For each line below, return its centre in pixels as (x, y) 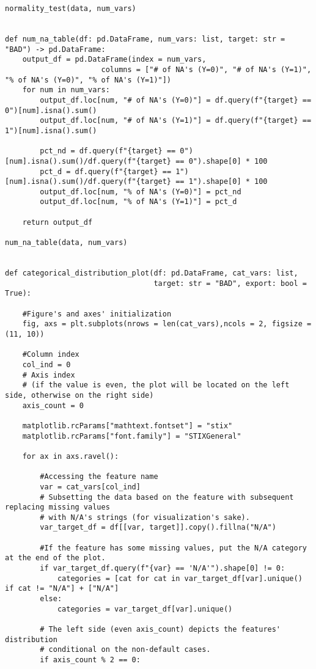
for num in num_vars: (66, 90)
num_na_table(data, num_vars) (66, 243)
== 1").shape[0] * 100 (222, 182)
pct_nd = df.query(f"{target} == (108, 151)
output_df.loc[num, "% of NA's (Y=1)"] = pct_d (138, 202)
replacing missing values (57, 507)
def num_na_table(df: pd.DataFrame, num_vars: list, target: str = (145, 39)
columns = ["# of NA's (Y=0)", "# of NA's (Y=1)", (206, 69)
